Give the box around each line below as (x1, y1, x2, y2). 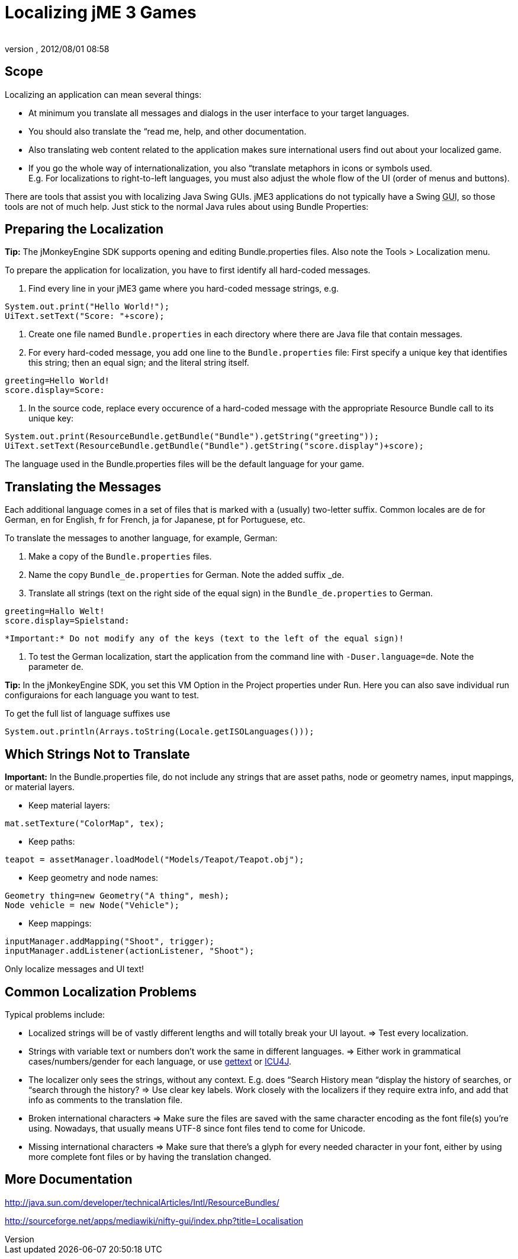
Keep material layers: (28, 800, 110, 811)
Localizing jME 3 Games (5, 2, 197, 23)
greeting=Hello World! (5, 376, 110, 386)
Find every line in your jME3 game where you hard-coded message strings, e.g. (28, 283, 339, 294)
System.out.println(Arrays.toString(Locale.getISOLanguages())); (5, 727, 314, 737)
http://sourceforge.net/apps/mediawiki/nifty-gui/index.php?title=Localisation (5, 1215, 304, 1226)
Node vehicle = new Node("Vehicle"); (5, 900, 180, 910)
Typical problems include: (5, 1009, 105, 1020)
